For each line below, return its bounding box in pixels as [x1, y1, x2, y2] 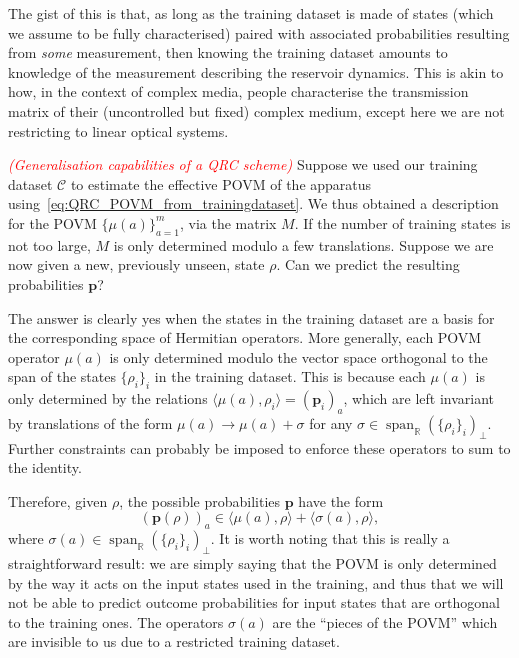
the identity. [8, 457, 82, 478]
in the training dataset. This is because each [154, 366, 426, 387]
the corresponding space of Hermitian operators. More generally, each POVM [8, 327, 482, 348]
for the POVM [8, 212, 97, 233]
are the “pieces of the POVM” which [272, 611, 498, 632]
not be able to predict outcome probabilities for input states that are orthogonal [8, 592, 501, 613]
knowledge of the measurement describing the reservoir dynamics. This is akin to [8, 61, 504, 82]
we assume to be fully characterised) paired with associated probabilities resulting [8, 22, 510, 43]
